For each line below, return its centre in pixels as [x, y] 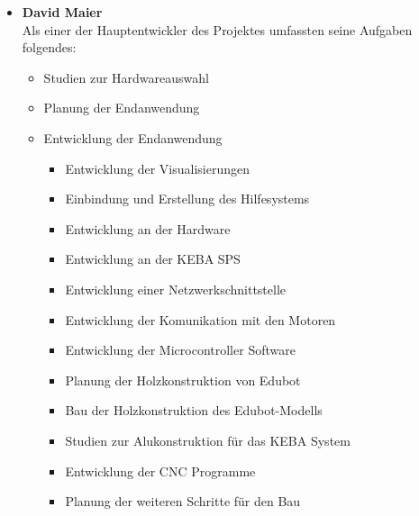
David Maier [62, 12]
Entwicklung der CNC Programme [160, 471]
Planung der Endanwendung [122, 108]
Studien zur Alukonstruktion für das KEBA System [208, 440]
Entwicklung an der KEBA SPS [153, 259]
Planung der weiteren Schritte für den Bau [183, 501]
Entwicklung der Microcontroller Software [180, 350]
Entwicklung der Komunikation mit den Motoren [200, 319]
